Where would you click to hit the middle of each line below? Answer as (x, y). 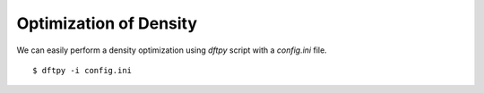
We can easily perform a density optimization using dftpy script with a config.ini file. (172, 50)
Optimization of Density (107, 23)
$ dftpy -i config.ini (82, 70)
